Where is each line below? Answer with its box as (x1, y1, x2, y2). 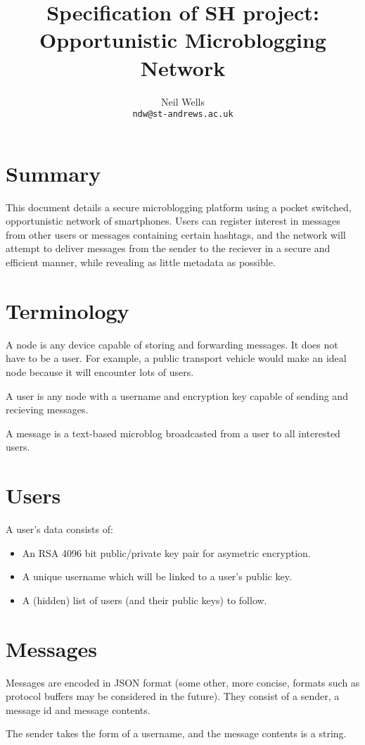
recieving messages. (6, 402, 89, 417)
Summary (6, 158, 101, 187)
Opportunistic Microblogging (39, 25, 326, 54)
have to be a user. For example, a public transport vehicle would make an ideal (6, 351, 347, 365)
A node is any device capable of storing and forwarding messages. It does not (6, 337, 338, 351)
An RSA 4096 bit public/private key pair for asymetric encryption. (22, 545, 311, 560)
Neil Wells (161, 94, 205, 108)
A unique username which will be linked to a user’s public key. (22, 569, 292, 584)
